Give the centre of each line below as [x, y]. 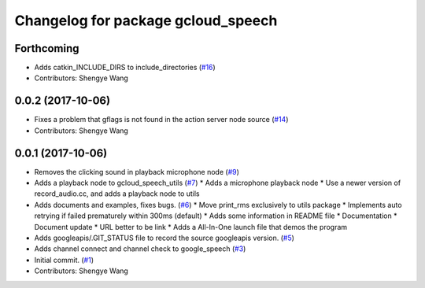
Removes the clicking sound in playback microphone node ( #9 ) [137, 172]
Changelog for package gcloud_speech [146, 20]
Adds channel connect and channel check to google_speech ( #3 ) [140, 249]
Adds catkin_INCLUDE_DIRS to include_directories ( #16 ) [125, 68]
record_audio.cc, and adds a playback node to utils [117, 194]
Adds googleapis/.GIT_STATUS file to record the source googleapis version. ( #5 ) [164, 238]
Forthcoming [47, 48]
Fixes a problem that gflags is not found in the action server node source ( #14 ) [161, 120]
